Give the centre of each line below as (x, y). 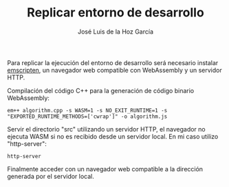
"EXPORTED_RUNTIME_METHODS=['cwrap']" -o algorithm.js (87, 116)
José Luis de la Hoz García (116, 32)
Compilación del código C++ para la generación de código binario (101, 90)
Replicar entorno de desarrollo (116, 13)
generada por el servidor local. (51, 176)
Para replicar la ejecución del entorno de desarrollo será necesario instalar (113, 62)
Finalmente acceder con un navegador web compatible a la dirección (105, 169)
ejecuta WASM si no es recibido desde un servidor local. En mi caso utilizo (113, 136)
